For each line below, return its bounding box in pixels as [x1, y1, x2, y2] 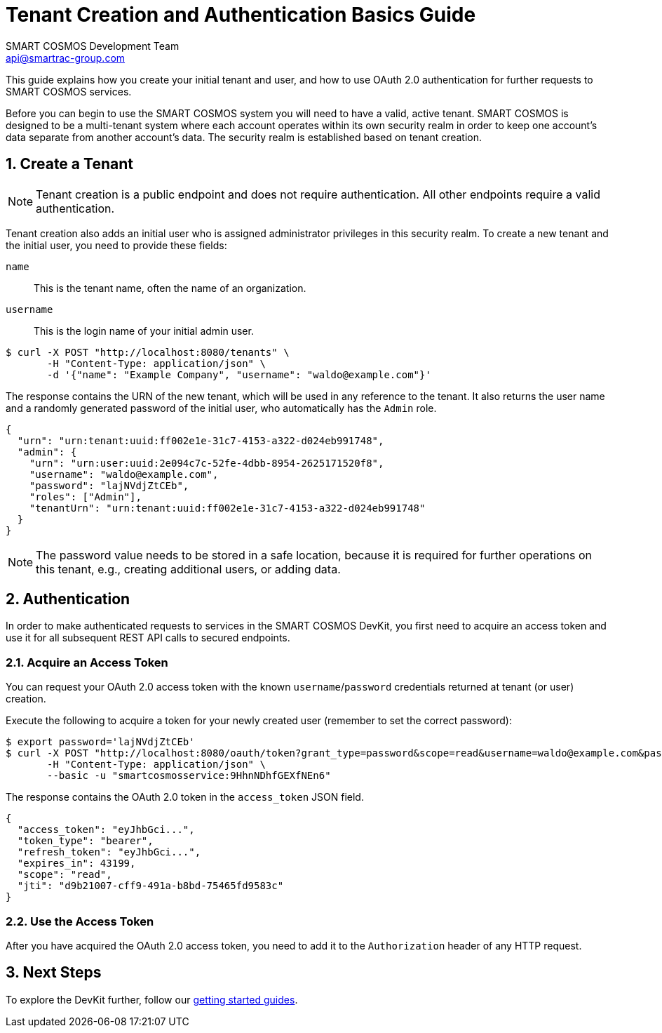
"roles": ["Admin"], [29, 491, 142, 502]
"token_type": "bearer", [17, 835, 154, 847]
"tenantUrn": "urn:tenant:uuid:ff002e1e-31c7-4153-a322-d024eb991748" [29, 502, 426, 514]
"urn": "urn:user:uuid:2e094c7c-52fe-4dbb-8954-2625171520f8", [29, 457, 384, 469]
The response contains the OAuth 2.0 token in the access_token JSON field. [6, 791, 364, 804]
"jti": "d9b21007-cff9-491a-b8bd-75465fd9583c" [17, 880, 284, 892]
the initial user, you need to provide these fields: [6, 239, 227, 251]
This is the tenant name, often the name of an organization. [34, 281, 306, 294]
